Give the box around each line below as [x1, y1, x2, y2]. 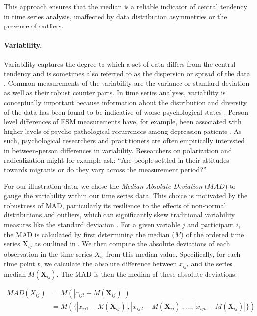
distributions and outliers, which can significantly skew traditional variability [4, 210, 235, 220]
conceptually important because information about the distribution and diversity [4, 97, 247, 107]
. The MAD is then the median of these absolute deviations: [56, 268, 237, 279]
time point [4, 259, 35, 269]
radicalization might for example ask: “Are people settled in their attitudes [4, 155, 229, 165]
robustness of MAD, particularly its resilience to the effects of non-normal [4, 200, 226, 210]
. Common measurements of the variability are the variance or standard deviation [4, 78, 250, 88]
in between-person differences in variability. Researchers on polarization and [4, 145, 232, 155]
